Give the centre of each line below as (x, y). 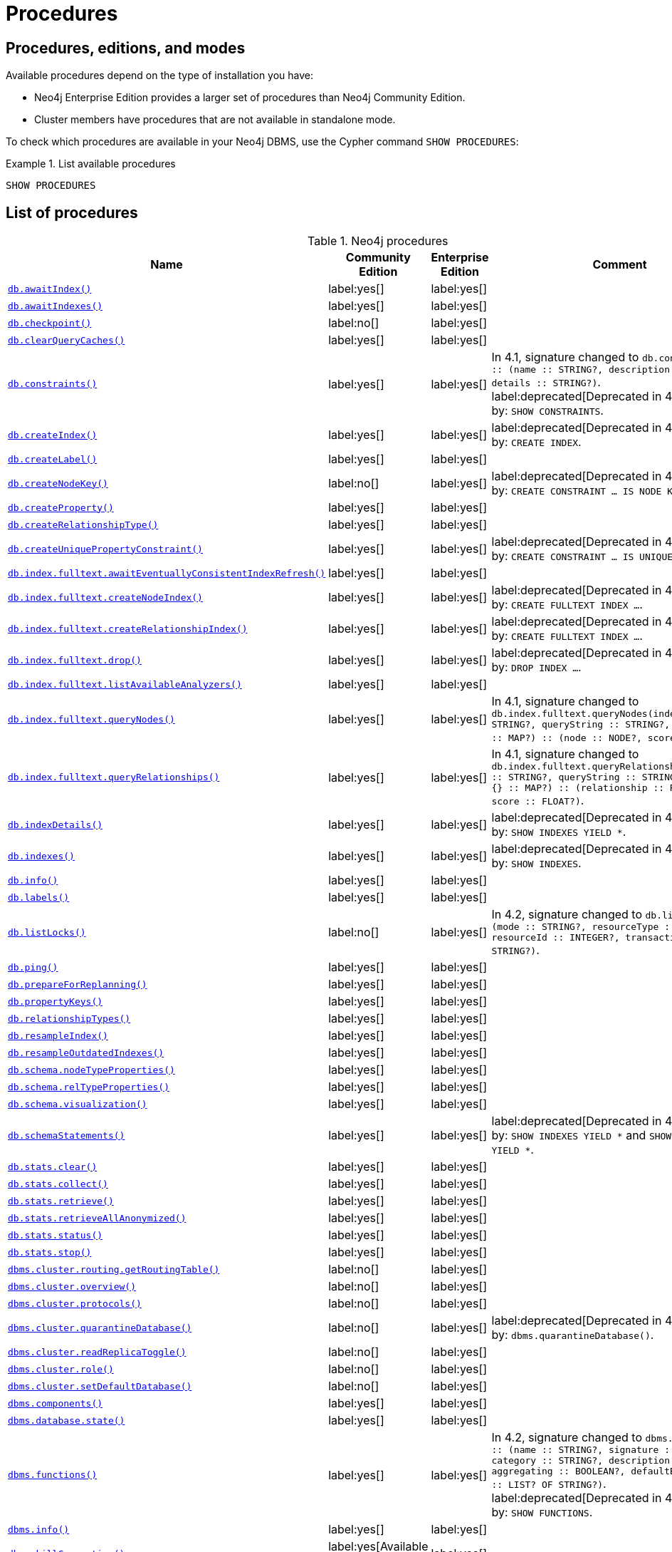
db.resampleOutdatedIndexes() (86, 1052)
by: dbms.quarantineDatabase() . (573, 1335)
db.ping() (33, 967)
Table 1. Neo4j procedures (378, 241)
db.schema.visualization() (78, 1104)
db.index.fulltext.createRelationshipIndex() (128, 628)
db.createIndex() (53, 435)
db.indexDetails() (56, 824)
